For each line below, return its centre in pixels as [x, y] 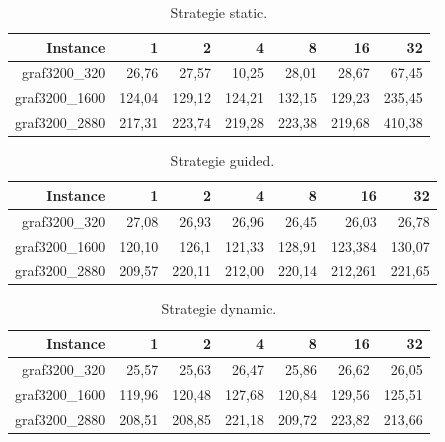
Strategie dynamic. [219, 308]
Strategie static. [219, 12]
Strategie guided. [222, 160]
